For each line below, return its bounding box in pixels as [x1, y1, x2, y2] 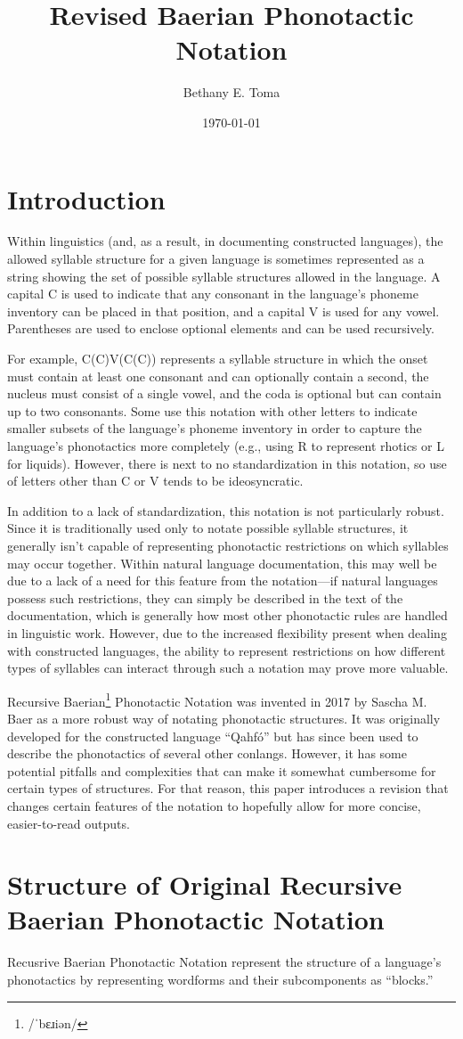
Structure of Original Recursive [7, 866, 402, 903]
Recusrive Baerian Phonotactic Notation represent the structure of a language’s [7, 953, 442, 971]
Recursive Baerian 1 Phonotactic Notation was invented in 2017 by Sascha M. [7, 689, 427, 710]
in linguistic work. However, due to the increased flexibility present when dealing [7, 623, 447, 642]
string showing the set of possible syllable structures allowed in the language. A [7, 266, 441, 285]
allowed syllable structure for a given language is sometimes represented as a [7, 250, 425, 268]
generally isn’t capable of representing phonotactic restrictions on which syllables [7, 536, 449, 554]
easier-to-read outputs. [7, 814, 130, 832]
